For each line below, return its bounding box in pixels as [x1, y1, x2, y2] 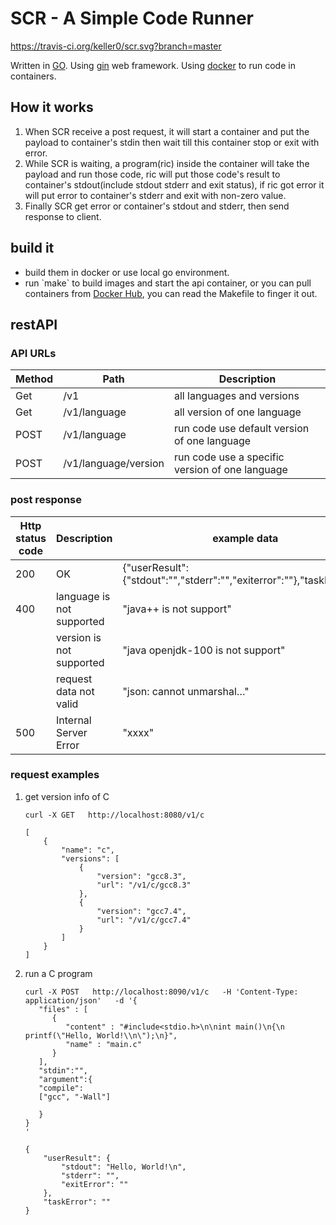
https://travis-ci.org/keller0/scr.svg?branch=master [10, 40, 222, 52]
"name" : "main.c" [65, 1039, 142, 1049]
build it [10, 240, 55, 257]
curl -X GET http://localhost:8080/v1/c [24, 810, 205, 820]
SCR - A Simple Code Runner [10, 7, 254, 30]
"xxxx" [122, 725, 155, 739]
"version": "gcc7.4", [96, 906, 187, 916]
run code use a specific [173, 450, 285, 464]
